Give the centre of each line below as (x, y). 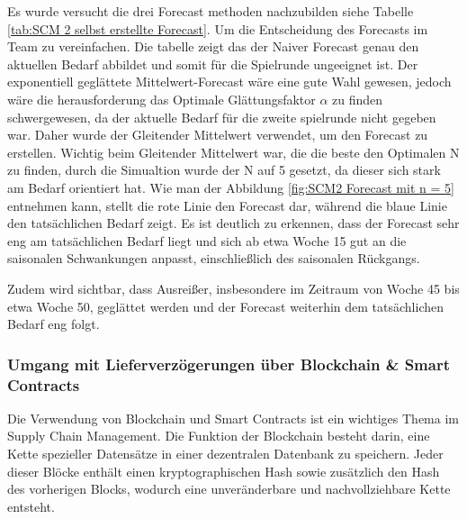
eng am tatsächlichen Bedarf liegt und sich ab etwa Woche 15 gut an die (207, 240)
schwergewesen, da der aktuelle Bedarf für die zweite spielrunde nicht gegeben (222, 117)
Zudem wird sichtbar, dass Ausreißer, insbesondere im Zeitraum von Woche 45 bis (233, 288)
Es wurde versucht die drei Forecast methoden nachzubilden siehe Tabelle (211, 11)
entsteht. (31, 506)
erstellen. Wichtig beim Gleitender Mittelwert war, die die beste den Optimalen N (233, 152)
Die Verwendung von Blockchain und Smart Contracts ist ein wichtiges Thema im (233, 418)
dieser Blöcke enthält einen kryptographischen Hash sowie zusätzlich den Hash (224, 471)
